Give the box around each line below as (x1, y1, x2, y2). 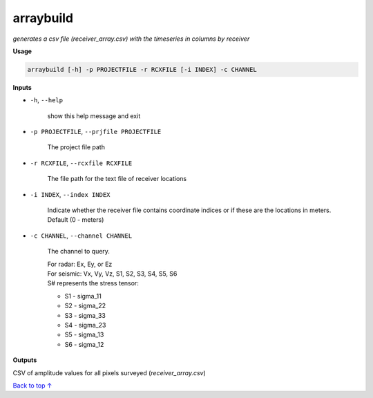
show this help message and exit (47, 111, 141, 120)
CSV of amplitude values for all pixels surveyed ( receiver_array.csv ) (12, 368, 207, 377)
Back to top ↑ (12, 381, 52, 390)
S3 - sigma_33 (64, 311, 106, 319)
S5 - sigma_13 (64, 330, 104, 339)
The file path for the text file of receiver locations (47, 175, 186, 183)
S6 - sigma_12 (64, 340, 104, 348)
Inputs (12, 83, 32, 91)
